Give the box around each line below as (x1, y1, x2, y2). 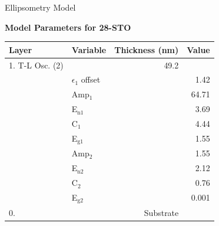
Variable (71, 43, 107, 55)
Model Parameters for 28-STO (5, 21, 131, 33)
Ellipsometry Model (5, 1, 76, 13)
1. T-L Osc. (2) (9, 58, 64, 71)
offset (81, 73, 101, 86)
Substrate (144, 206, 179, 218)
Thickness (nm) (114, 43, 179, 55)
